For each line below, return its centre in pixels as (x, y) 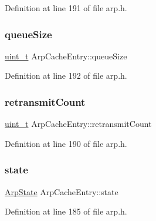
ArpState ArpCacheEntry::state (62, 191)
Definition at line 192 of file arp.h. (66, 76)
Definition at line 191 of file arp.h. (66, 8)
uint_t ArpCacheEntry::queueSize (66, 56)
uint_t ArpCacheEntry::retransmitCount (78, 124)
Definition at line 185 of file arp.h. (66, 211)
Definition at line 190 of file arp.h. (66, 143)
